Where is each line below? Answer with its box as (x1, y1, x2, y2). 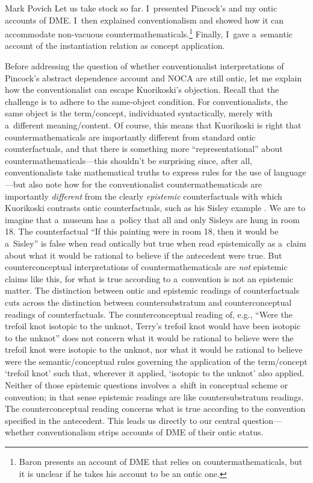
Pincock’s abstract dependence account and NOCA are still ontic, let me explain (5, 71, 302, 84)
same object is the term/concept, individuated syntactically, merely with (5, 107, 273, 119)
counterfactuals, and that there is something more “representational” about (5, 142, 283, 155)
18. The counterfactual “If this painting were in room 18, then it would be (5, 225, 279, 238)
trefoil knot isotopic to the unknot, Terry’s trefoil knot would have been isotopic (5, 320, 301, 332)
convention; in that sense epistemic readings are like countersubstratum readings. (5, 390, 304, 403)
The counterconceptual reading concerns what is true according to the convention (5, 402, 306, 415)
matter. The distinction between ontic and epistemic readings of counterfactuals (5, 284, 300, 297)
